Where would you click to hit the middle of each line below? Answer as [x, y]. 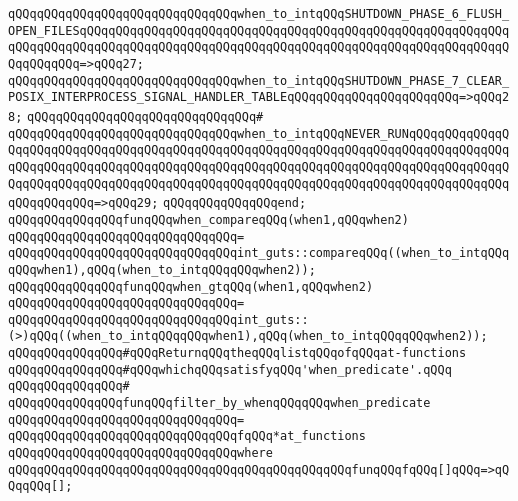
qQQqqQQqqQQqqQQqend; [235, 203]
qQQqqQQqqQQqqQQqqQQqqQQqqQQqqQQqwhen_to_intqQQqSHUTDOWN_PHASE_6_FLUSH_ [259, 14]
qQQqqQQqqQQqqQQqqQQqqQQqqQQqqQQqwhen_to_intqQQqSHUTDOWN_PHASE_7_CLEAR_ [259, 80]
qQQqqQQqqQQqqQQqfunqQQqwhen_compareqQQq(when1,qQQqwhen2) [208, 219]
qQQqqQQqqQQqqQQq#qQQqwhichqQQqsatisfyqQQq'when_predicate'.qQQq [230, 369]
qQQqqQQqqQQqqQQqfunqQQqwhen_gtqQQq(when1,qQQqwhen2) [191, 286]
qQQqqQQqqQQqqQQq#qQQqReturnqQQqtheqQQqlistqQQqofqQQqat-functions [237, 353]
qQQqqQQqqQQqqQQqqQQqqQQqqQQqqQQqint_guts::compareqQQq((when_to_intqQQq [259, 253]
